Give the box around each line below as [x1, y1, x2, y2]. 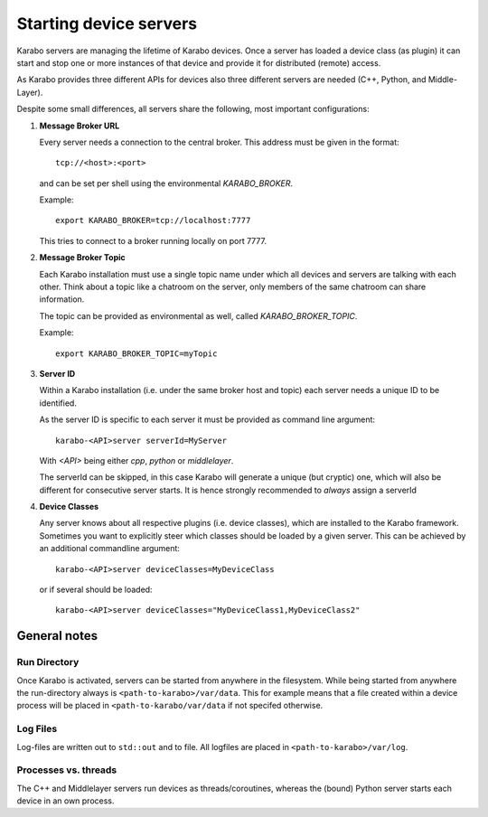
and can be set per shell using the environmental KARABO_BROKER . [39, 177, 294, 189]
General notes [16, 628, 99, 643]
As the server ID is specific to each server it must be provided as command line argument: [39, 414, 375, 425]
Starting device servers [16, 14, 198, 33]
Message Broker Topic [39, 252, 126, 263]
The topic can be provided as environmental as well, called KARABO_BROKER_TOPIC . [39, 310, 358, 321]
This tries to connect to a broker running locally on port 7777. [39, 235, 267, 246]
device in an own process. [16, 795, 115, 806]
